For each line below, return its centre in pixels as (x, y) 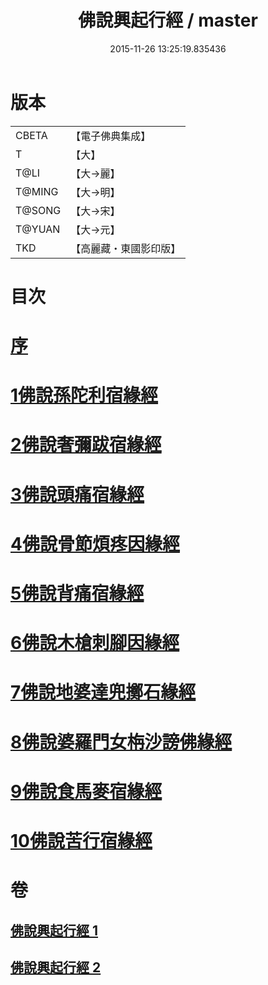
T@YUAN (38, 229)
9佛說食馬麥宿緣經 (86, 791)
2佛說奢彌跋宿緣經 (86, 445)
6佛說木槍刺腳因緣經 (95, 643)
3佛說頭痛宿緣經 (77, 494)
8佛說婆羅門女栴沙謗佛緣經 (121, 742)
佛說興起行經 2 (56, 967)
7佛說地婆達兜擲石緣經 (103, 692)
